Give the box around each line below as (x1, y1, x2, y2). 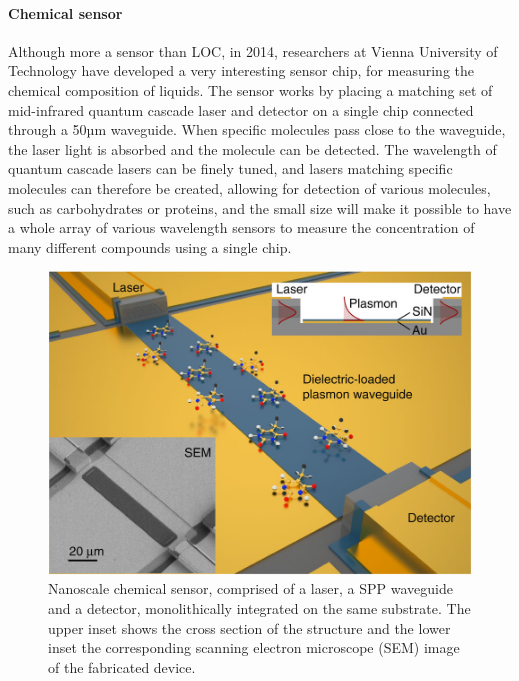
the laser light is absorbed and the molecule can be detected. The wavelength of (8, 138, 497, 159)
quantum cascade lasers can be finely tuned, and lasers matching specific (8, 158, 453, 179)
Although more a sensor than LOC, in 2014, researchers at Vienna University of (8, 40, 498, 61)
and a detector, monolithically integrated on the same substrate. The (48, 597, 471, 618)
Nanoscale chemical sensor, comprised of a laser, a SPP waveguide (48, 578, 453, 599)
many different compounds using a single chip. (8, 236, 292, 257)
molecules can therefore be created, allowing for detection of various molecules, (8, 177, 491, 198)
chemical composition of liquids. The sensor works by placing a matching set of (8, 79, 493, 100)
